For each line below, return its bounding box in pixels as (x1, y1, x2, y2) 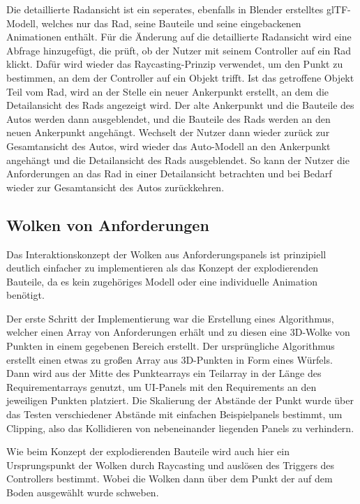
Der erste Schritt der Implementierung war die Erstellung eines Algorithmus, (6, 311, 334, 325)
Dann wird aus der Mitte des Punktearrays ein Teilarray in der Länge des (6, 366, 322, 380)
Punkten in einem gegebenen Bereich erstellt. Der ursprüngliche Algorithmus (6, 339, 335, 353)
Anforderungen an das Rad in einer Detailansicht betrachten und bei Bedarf (6, 166, 332, 181)
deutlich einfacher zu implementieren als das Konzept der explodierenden (6, 260, 319, 275)
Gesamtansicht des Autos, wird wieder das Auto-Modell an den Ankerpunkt (6, 138, 331, 153)
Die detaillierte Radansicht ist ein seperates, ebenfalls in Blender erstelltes (6, 2, 324, 16)
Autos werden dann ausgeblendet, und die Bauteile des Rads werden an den (6, 111, 331, 126)
